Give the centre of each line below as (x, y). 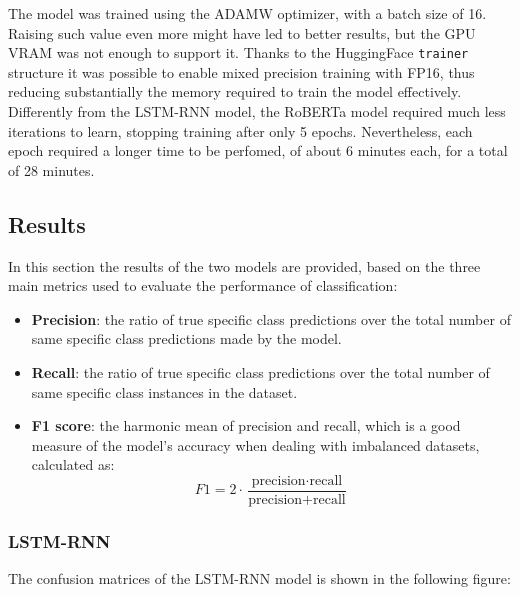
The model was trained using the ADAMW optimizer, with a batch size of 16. (247, 13)
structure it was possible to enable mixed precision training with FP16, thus (241, 71)
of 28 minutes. (51, 169)
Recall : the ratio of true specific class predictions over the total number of (260, 371)
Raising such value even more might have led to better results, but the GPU (242, 32)
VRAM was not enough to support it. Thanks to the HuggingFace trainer (238, 52)
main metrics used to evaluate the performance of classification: (203, 285)
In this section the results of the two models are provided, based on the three (244, 265)
